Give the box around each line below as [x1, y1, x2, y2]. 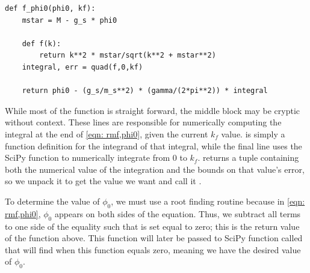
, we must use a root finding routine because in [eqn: [111, 194, 305, 207]
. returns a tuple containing [197, 151, 299, 164]
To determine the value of [5, 194, 100, 207]
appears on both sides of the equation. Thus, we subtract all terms [54, 207, 301, 220]
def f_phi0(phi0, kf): [5, 4, 96, 13]
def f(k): [22, 39, 61, 48]
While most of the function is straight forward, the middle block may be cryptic [5, 104, 300, 116]
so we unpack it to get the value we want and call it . [5, 175, 202, 187]
